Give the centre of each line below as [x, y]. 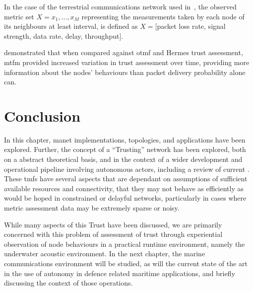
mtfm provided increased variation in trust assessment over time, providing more [127, 62]
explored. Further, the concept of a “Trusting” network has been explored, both [125, 149]
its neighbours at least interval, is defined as [71, 26]
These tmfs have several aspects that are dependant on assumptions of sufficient [126, 179]
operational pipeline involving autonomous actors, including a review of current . [127, 169]
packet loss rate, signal [191, 26]
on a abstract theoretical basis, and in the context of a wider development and [123, 159]
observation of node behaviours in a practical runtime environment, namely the [125, 244]
